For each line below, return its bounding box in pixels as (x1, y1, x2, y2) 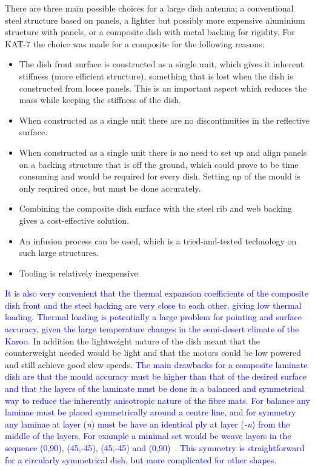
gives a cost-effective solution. (19, 213, 129, 226)
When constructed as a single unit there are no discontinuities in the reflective (19, 113, 310, 126)
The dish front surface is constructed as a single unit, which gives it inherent (19, 58, 304, 70)
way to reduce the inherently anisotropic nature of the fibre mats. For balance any (5, 394, 310, 406)
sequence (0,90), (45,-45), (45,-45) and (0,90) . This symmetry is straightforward (5, 441, 305, 454)
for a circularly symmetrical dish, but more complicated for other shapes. (5, 453, 277, 466)
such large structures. (19, 246, 99, 259)
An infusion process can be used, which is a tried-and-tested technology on (19, 234, 297, 247)
